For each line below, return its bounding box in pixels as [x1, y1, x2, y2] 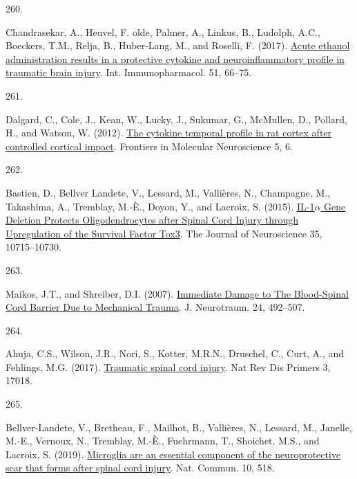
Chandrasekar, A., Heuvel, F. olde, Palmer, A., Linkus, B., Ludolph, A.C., [6, 24, 320, 39]
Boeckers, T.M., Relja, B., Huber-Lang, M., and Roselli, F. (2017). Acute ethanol [6, 38, 350, 53]
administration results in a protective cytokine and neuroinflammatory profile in [6, 51, 345, 66]
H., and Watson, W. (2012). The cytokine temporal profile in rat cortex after [6, 125, 332, 140]
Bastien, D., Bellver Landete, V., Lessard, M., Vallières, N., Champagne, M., [6, 185, 331, 199]
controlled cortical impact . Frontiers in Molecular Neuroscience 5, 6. [6, 138, 293, 153]
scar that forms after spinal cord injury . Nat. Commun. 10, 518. [6, 460, 275, 475]
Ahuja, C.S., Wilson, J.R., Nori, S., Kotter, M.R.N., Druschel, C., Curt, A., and [6, 346, 344, 361]
